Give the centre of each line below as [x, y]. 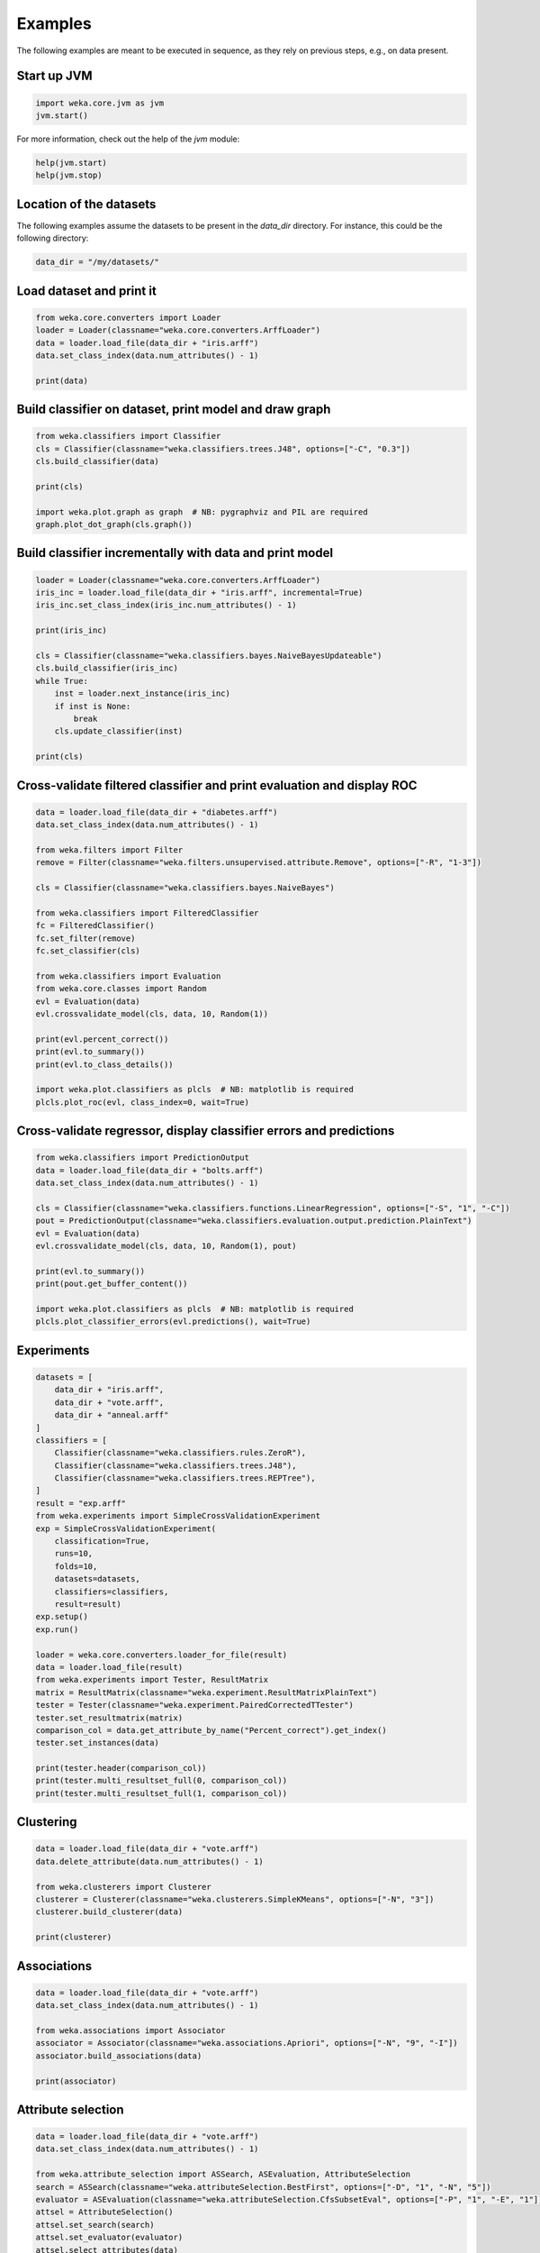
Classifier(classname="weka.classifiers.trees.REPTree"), [185, 1478]
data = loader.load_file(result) [109, 1667]
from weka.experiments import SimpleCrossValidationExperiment [178, 1516]
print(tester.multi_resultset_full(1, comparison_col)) [162, 1793]
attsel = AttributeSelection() [105, 2212]
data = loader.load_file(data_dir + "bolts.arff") [150, 1170]
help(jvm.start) [72, 163]
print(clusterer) [74, 1937]
